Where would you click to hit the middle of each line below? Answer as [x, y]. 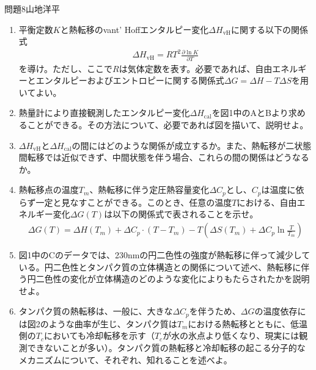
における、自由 [267, 202]
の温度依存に [280, 311]
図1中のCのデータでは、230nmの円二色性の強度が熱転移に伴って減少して [164, 255]
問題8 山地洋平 [32, 9]
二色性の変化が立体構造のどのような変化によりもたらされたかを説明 [173, 279]
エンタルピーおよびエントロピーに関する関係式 [130, 80]
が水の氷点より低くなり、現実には [231, 336]
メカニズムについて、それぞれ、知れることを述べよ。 [125, 359]
